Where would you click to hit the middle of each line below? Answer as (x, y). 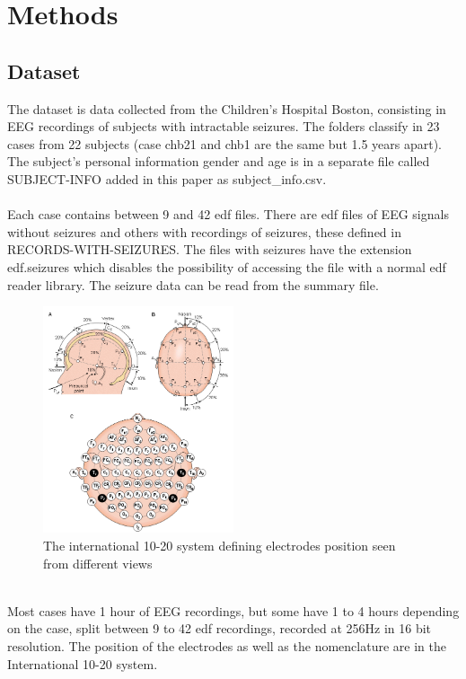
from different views (98, 563)
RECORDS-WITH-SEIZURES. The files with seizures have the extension (210, 249)
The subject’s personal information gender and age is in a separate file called (219, 161)
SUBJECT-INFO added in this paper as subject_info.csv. (167, 178)
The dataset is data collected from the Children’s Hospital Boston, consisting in (227, 108)
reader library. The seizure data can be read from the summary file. (193, 284)
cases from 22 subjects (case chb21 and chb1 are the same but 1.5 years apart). (225, 143)
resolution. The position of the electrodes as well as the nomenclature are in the (227, 646)
